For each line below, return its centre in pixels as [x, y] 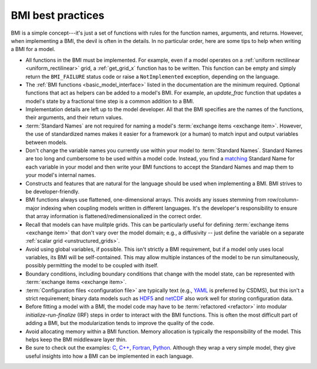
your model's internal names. [61, 175]
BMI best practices [58, 15]
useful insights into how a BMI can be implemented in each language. [109, 356]
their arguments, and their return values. [74, 118]
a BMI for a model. [33, 49]
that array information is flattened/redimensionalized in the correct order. [114, 216]
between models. [46, 142]
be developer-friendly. [53, 192]
